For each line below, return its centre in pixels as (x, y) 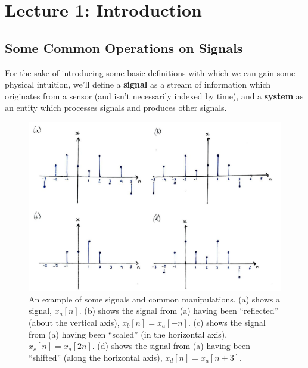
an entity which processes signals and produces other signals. (116, 107)
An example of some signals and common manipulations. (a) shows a (154, 299)
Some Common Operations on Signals (124, 47)
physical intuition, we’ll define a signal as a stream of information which (138, 84)
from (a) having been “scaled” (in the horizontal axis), (128, 334)
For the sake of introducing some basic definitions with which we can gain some (150, 72)
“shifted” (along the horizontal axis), (96, 357)
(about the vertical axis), (74, 322)
